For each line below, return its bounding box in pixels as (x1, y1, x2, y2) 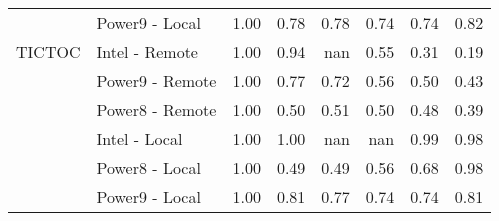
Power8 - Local (96, 156, 201, 179)
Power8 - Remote (96, 98, 217, 121)
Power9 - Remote (96, 69, 217, 92)
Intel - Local (96, 127, 183, 150)
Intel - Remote (96, 40, 198, 63)
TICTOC (16, 40, 81, 63)
